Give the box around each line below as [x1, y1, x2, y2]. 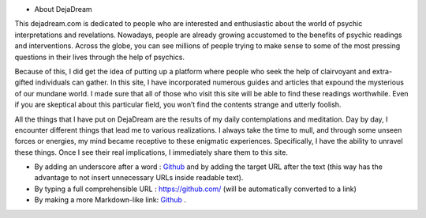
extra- [372, 66, 393, 76]
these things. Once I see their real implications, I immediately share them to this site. [14, 147, 288, 157]
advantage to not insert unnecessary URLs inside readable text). [34, 173, 244, 182]
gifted [14, 77, 34, 87]
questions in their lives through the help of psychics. [14, 52, 185, 62]
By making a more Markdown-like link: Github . [34, 195, 187, 205]
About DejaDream [34, 5, 92, 13]
